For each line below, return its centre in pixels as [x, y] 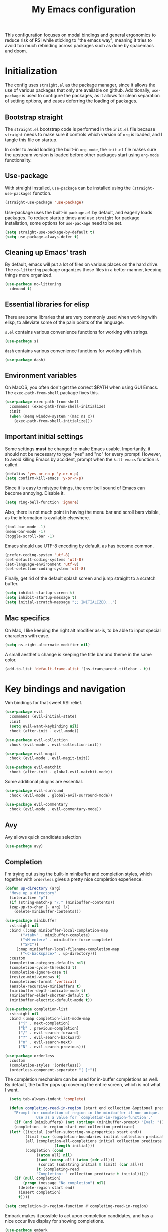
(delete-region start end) [46, 1188]
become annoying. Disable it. [35, 493]
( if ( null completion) [38, 1178]
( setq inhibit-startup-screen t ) [40, 593]
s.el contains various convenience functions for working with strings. [77, 332]
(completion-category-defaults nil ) [48, 963]
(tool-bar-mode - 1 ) [25, 527]
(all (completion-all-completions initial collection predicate [94, 1141]
